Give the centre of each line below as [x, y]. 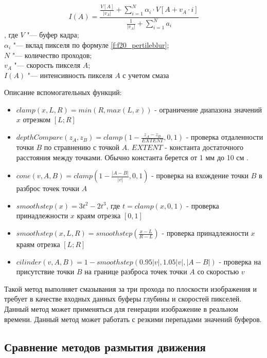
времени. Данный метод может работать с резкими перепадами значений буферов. [133, 319]
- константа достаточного [204, 147]
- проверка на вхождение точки [200, 175]
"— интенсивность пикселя [70, 75]
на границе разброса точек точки [136, 271]
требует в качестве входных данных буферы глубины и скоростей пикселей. [123, 299]
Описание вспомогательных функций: [63, 92]
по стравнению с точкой [82, 147]
